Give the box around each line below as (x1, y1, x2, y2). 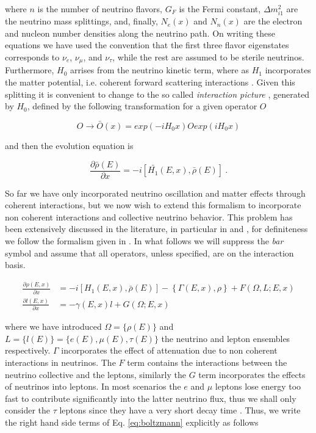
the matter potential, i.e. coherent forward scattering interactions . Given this (5, 75, 295, 88)
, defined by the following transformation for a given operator (27, 100, 257, 112)
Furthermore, (5, 64, 54, 76)
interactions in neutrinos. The (5, 356, 116, 369)
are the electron (243, 15, 303, 27)
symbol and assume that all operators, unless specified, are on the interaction (5, 246, 294, 259)
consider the (5, 404, 51, 417)
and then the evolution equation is (5, 139, 134, 151)
